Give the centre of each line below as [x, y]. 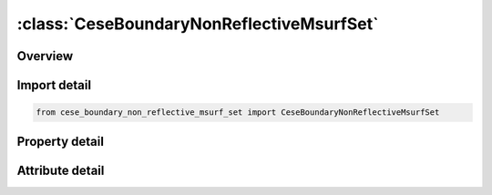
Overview [45, 56]
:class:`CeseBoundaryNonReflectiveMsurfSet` [198, 24]
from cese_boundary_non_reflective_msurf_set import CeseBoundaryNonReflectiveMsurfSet [238, 113]
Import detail [54, 85]
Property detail [61, 141]
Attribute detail [61, 170]
